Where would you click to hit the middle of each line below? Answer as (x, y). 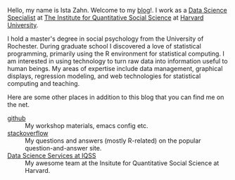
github (17, 118)
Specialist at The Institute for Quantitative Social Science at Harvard (106, 18)
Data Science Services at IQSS (52, 155)
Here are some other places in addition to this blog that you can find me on (116, 97)
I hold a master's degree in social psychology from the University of (106, 39)
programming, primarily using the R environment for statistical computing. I (116, 53)
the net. (19, 104)
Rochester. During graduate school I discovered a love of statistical (104, 46)
